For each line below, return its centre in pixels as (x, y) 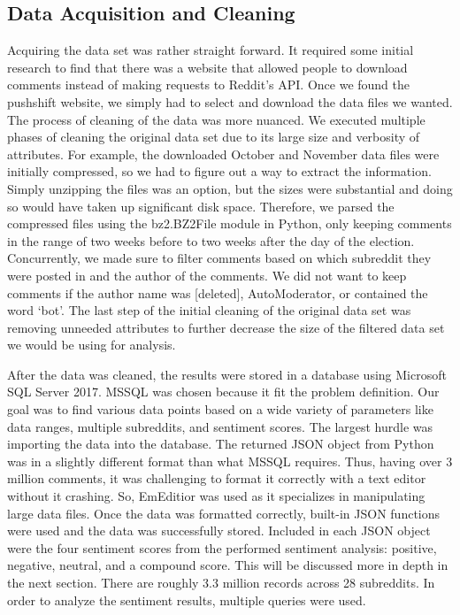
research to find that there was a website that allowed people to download (207, 67)
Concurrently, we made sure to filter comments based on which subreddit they (219, 258)
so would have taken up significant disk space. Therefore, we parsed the (201, 206)
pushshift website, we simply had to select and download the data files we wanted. (230, 101)
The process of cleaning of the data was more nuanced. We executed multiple (216, 119)
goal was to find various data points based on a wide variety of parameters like (220, 409)
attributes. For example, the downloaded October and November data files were (223, 154)
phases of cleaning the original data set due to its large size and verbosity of (214, 137)
